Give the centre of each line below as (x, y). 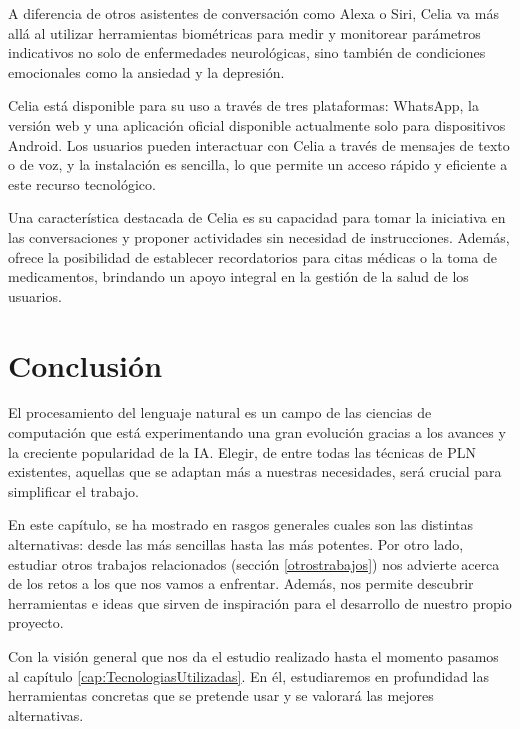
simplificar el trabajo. (73, 490)
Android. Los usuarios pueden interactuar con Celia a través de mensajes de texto (259, 144)
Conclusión (85, 364)
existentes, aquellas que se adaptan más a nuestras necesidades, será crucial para (255, 471)
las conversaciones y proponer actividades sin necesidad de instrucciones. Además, (259, 236)
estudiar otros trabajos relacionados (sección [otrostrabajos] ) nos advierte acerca (254, 563)
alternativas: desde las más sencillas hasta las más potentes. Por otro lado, (236, 544)
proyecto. (36, 622)
